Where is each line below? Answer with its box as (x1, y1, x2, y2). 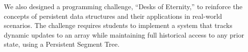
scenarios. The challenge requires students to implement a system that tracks (4, 20, 232, 30)
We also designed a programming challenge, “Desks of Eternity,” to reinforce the (4, 1, 243, 11)
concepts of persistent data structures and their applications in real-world (4, 11, 222, 21)
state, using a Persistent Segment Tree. (4, 39, 120, 49)
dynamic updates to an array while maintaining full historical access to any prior (4, 29, 244, 39)
